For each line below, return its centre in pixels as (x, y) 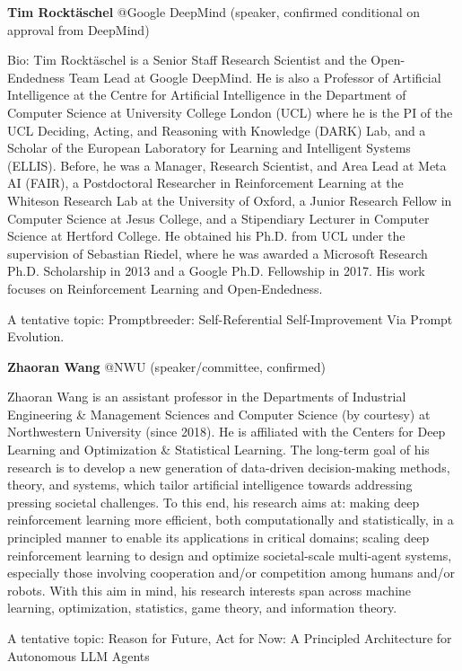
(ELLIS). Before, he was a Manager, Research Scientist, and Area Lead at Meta (227, 165)
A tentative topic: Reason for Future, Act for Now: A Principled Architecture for (230, 638)
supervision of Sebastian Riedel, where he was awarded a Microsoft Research (218, 253)
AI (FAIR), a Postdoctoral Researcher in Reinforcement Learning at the (205, 183)
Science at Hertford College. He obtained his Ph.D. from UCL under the (206, 236)
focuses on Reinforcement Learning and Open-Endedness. (165, 288)
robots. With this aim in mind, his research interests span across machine (209, 590)
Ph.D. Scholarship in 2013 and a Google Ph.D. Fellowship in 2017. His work (216, 271)
